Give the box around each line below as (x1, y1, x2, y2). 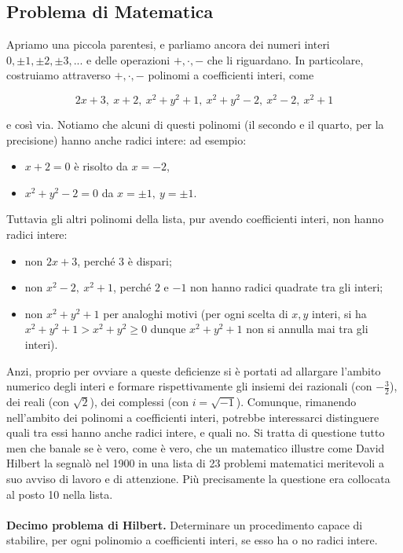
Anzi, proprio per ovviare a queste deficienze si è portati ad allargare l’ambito (6, 362, 381, 379)
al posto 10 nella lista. (6, 485, 113, 502)
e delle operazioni (86, 51, 170, 68)
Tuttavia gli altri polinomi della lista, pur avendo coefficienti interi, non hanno (6, 211, 384, 227)
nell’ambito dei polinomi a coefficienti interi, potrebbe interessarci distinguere (6, 408, 379, 425)
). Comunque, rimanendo (236, 394, 357, 410)
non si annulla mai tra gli (246, 320, 368, 337)
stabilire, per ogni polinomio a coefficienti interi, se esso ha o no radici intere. (6, 532, 378, 548)
